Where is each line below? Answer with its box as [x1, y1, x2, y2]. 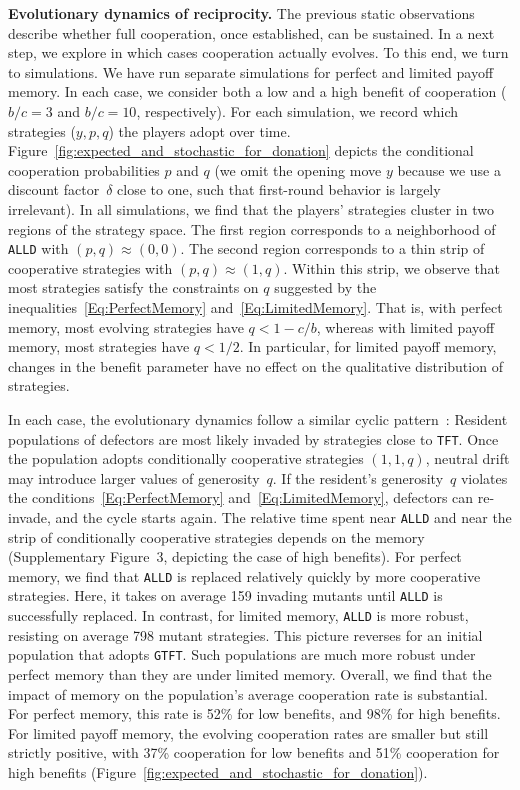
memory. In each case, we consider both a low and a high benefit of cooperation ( [8, 81, 507, 102]
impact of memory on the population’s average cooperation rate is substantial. [8, 683, 488, 704]
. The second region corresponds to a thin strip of [180, 238, 485, 259]
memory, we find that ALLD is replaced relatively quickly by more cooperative [8, 565, 481, 586]
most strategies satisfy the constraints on [8, 277, 259, 298]
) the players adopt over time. [108, 120, 291, 141]
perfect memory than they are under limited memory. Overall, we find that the [8, 664, 492, 685]
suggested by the [274, 277, 377, 298]
